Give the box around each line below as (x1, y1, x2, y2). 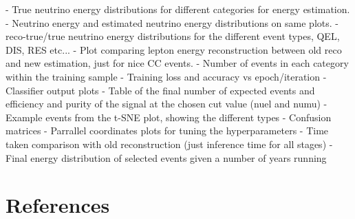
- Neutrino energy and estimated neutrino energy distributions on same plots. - (6, 15, 338, 30)
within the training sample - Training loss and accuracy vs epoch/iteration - (6, 69, 327, 83)
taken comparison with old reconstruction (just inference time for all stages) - (6, 136, 333, 151)
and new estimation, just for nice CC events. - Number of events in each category (6, 56, 349, 70)
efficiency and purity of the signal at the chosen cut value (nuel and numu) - (6, 96, 327, 111)
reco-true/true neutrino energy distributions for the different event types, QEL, (6, 29, 340, 43)
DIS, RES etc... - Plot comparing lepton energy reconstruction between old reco (6, 42, 342, 56)
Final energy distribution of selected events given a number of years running (6, 150, 327, 165)
